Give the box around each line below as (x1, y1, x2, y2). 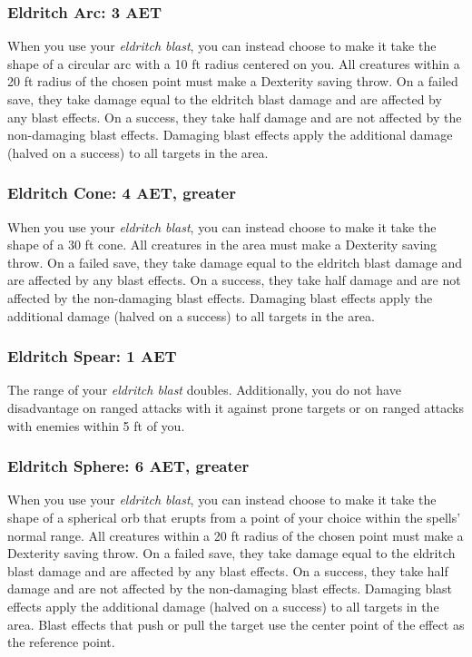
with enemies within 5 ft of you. (7, 416, 185, 435)
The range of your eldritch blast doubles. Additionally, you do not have (7, 380, 401, 399)
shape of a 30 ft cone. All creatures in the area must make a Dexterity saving (7, 235, 438, 254)
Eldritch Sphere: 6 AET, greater (7, 455, 250, 477)
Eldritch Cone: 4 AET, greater (7, 181, 236, 204)
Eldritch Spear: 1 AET (7, 345, 177, 368)
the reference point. (7, 632, 115, 652)
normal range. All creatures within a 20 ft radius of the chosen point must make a (7, 525, 464, 544)
